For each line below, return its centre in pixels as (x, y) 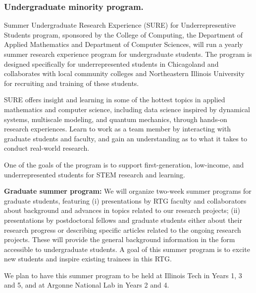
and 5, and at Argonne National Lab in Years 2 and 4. (87, 285)
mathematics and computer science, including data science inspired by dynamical (127, 109)
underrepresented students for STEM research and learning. (95, 174)
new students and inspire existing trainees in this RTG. (88, 259)
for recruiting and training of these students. (72, 83)
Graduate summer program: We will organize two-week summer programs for (128, 191)
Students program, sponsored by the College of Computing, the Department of (124, 34)
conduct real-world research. (47, 148)
